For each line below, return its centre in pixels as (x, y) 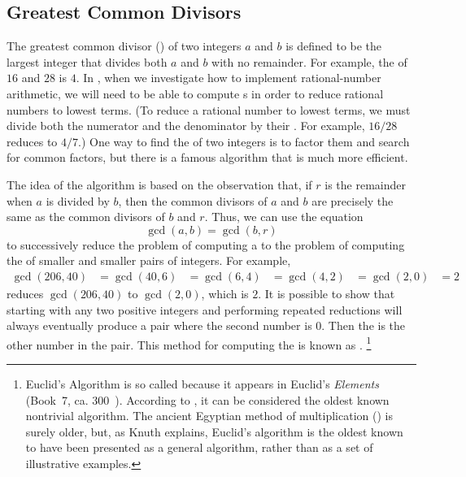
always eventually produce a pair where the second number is (159, 325)
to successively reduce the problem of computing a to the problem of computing (206, 244)
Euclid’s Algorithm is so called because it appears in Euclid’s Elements (202, 383)
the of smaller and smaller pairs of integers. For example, (149, 260)
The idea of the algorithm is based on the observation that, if (159, 184)
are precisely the (353, 200)
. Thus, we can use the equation (284, 217)
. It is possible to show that (327, 293)
